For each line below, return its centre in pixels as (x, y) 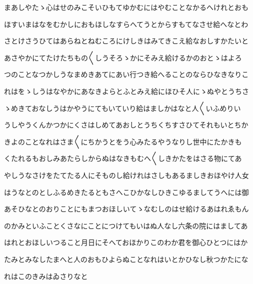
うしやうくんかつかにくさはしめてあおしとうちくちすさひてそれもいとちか (126, 125)
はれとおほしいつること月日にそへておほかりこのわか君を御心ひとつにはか (126, 242)
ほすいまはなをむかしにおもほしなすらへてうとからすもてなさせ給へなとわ (126, 24)
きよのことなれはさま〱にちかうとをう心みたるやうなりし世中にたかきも (123, 141)
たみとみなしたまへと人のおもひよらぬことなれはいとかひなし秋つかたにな (126, 259)
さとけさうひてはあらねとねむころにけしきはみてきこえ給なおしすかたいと (126, 41)
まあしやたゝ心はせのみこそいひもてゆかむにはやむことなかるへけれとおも (126, 7)
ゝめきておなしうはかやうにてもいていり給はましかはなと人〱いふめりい (122, 108)
